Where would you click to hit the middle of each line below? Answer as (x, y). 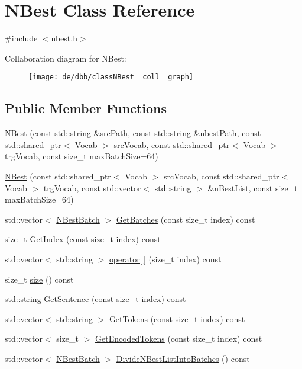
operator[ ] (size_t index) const (165, 259)
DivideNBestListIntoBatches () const (183, 358)
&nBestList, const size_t (253, 187)
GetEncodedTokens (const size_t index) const (179, 338)
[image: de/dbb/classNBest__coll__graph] (111, 77)
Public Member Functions (86, 108)
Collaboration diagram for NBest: (66, 58)
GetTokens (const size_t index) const (177, 318)
